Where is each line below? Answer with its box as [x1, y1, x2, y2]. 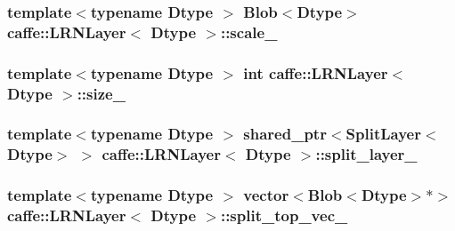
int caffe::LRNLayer [243, 61, 388, 84]
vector [243, 184, 289, 206]
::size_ [77, 82, 126, 104]
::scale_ [220, 20, 278, 43]
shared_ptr [243, 123, 327, 145]
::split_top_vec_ [220, 204, 348, 227]
